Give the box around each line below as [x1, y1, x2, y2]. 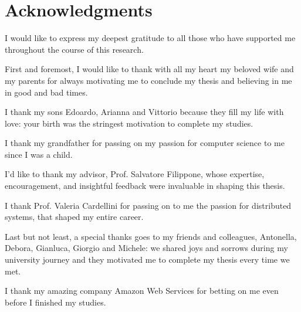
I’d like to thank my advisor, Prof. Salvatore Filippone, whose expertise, [5, 168, 265, 180]
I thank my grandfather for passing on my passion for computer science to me [5, 137, 285, 149]
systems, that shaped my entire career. [5, 211, 144, 223]
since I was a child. [5, 148, 73, 160]
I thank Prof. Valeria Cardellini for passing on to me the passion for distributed [5, 199, 292, 211]
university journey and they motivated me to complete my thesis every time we [5, 253, 290, 266]
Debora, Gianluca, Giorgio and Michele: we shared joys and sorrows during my [5, 242, 288, 254]
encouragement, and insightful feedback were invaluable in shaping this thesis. [5, 179, 285, 192]
